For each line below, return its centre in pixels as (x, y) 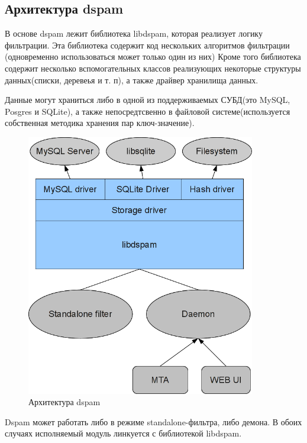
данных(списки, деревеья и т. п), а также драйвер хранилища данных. (132, 80)
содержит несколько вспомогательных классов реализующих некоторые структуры (153, 68)
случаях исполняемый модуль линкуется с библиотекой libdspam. (123, 433)
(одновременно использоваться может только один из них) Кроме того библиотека (153, 56)
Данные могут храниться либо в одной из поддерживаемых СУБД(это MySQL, (148, 100)
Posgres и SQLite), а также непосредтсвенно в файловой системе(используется (148, 111)
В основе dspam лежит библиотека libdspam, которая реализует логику (134, 33)
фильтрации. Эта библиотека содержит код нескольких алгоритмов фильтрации (147, 45)
